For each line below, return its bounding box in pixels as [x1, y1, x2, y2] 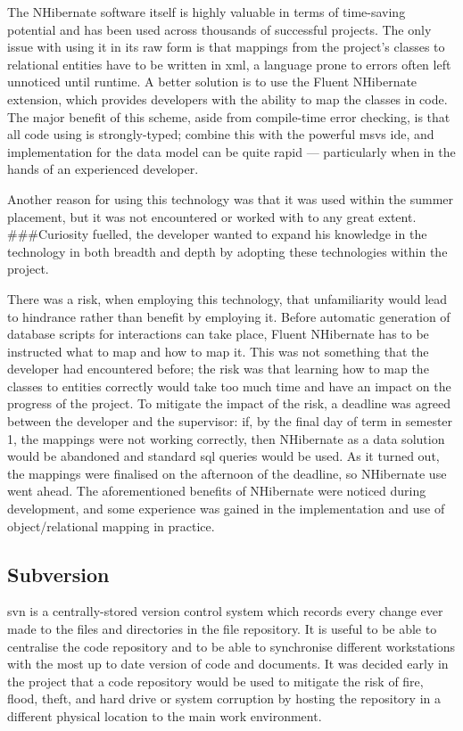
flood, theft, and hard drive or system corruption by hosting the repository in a [7, 689, 441, 708]
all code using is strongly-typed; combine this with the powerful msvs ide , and [7, 125, 434, 144]
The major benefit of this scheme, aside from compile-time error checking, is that [7, 107, 451, 126]
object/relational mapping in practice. [7, 516, 215, 535]
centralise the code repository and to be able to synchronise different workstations [7, 637, 455, 655]
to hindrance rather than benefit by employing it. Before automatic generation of [7, 307, 451, 325]
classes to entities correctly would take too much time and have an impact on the [7, 376, 451, 395]
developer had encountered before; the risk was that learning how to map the [7, 359, 429, 378]
